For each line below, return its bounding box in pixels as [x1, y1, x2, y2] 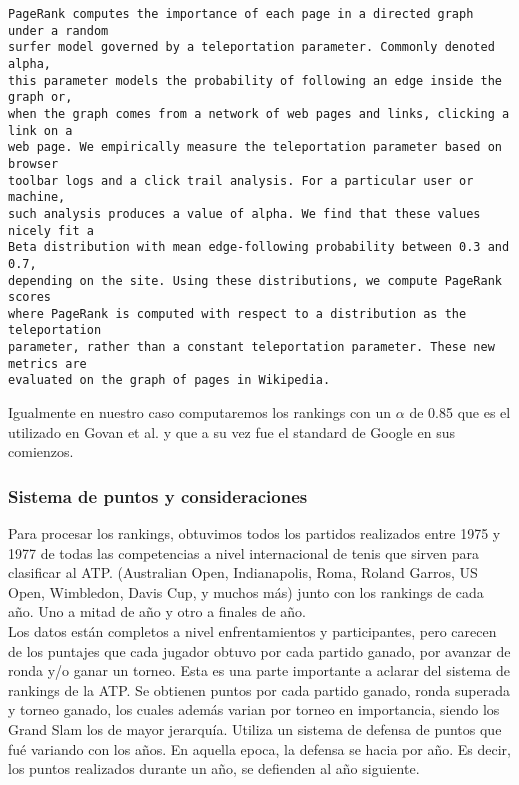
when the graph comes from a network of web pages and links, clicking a [8, 106, 510, 121]
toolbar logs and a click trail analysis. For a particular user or [8, 173, 474, 188]
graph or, [8, 90, 73, 105]
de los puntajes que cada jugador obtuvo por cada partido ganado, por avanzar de [8, 640, 511, 661]
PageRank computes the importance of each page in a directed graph [8, 7, 474, 21]
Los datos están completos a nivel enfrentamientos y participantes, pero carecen [8, 621, 497, 642]
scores [8, 290, 51, 305]
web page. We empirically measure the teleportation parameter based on [8, 140, 502, 155]
